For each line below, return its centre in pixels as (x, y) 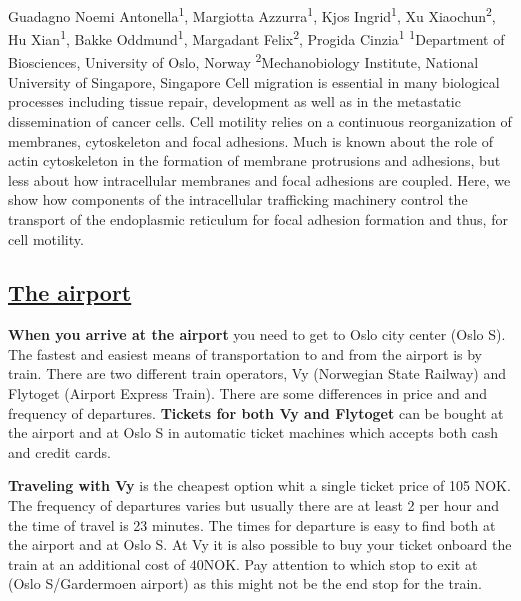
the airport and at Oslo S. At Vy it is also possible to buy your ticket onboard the (260, 544)
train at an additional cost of (97, 563)
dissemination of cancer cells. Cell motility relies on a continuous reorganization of (260, 120)
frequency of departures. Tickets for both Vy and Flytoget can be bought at (256, 412)
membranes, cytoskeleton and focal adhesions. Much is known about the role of (251, 140)
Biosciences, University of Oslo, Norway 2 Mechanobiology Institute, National (243, 61)
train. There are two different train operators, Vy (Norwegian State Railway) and (257, 373)
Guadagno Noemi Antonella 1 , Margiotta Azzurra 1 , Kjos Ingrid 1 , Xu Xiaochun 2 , (252, 14)
